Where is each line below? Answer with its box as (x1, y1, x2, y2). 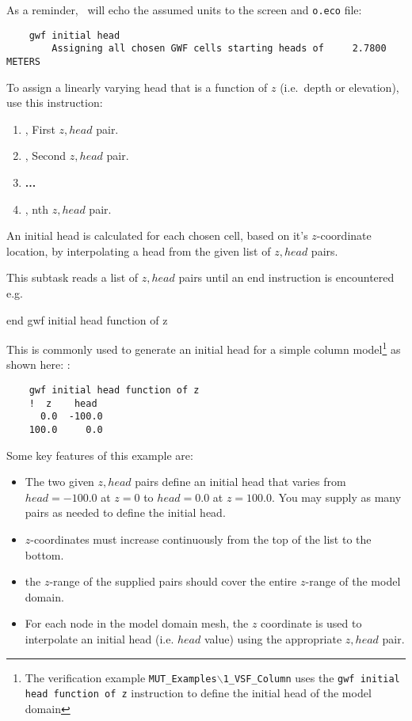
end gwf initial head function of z (6, 311, 168, 328)
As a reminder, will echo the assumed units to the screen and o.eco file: (6, 2, 362, 17)
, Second (25, 147, 67, 164)
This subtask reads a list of (6, 269, 139, 286)
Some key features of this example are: (6, 446, 193, 463)
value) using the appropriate (204, 630, 342, 647)
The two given (25, 473, 94, 490)
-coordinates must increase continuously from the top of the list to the (30, 531, 372, 547)
